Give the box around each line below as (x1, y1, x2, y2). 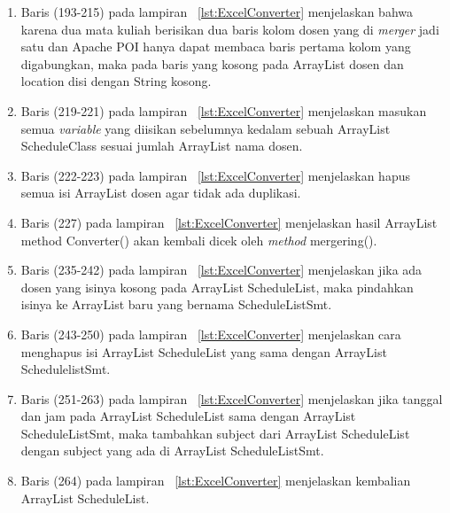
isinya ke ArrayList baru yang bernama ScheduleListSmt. (20, 295, 332, 314)
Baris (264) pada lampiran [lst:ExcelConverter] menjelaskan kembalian (20, 471, 411, 490)
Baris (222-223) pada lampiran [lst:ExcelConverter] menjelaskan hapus (20, 166, 410, 184)
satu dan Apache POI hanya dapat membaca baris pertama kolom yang (20, 37, 411, 56)
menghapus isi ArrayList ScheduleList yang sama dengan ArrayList (20, 342, 387, 361)
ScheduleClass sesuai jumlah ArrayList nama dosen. (20, 136, 303, 155)
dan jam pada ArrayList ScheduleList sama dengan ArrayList (20, 407, 356, 425)
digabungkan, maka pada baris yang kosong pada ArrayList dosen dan (20, 54, 404, 73)
